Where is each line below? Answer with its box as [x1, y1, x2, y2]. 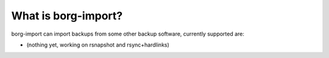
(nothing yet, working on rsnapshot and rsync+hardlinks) [26, 41, 170, 48]
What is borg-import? [11, 9, 123, 22]
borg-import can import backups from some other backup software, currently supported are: [11, 30, 245, 37]
